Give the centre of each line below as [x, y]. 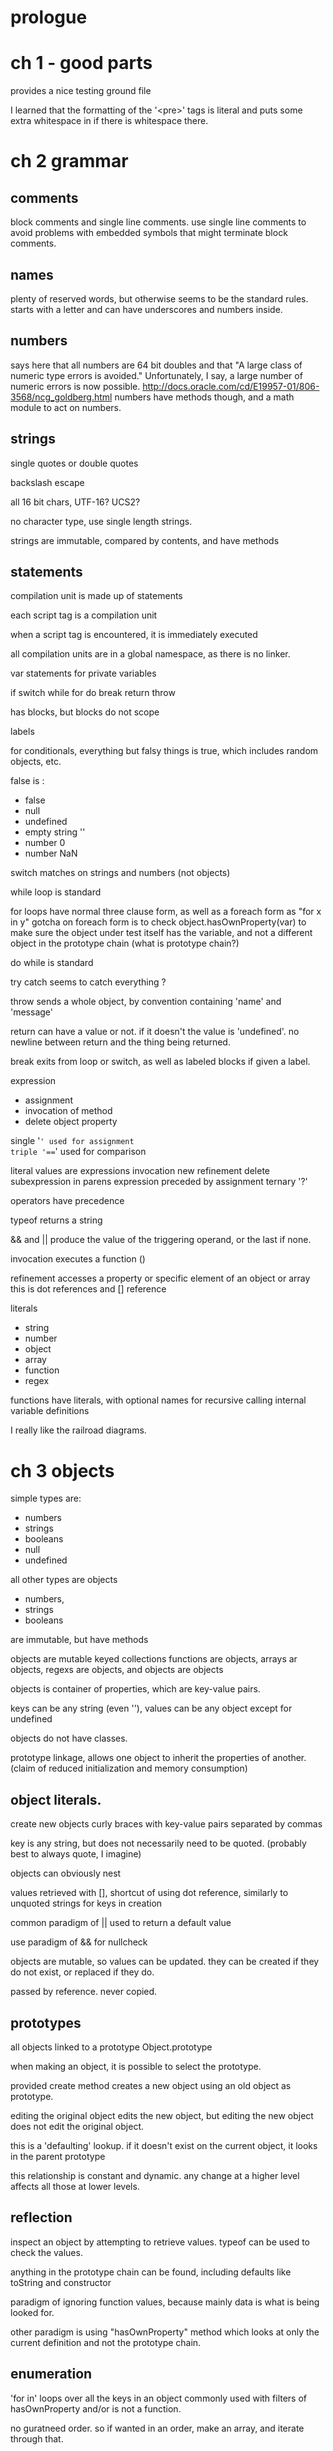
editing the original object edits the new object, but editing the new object [162, 2115]
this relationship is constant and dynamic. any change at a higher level [155, 2175]
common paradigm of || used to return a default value [121, 1923]
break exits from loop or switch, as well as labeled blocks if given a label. [160, 1062]
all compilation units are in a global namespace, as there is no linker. [150, 654]
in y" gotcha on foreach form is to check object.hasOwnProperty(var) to [158, 922]
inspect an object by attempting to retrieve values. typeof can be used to [160, 2242]
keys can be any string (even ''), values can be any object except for [151, 1708]
